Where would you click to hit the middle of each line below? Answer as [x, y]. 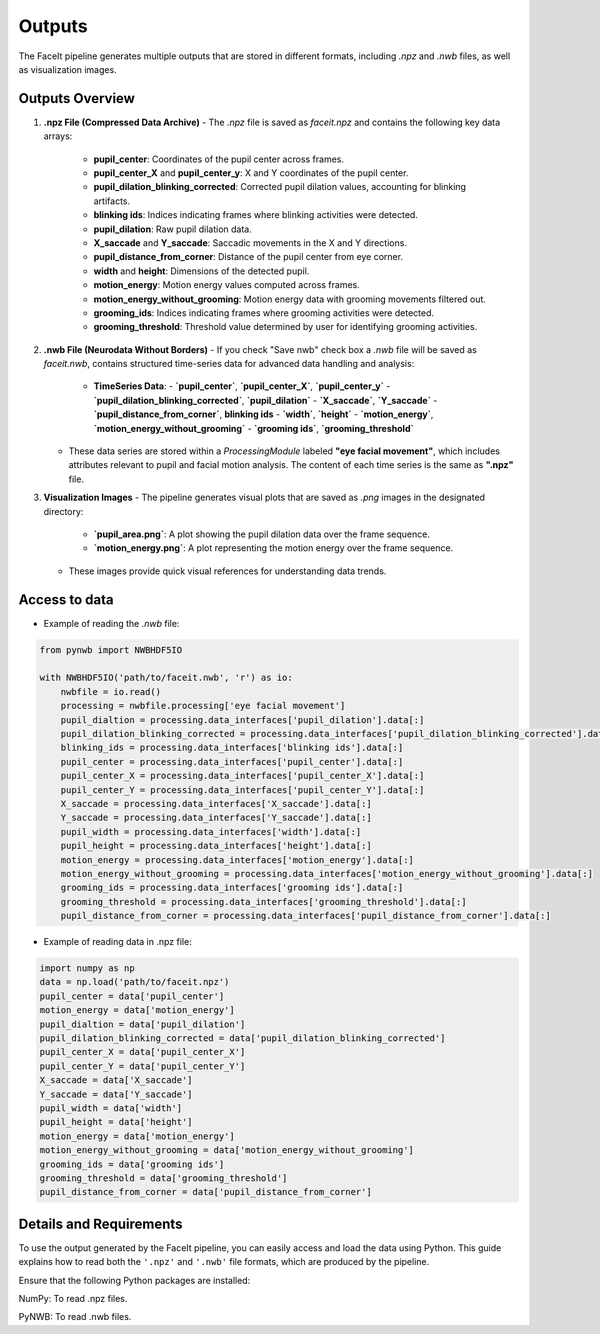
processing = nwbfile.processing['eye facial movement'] [203, 706]
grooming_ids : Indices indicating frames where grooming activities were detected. [264, 312]
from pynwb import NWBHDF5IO [111, 649]
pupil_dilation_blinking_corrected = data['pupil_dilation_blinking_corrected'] [242, 1038]
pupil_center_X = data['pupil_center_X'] [142, 1052]
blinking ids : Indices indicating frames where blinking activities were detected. [256, 215]
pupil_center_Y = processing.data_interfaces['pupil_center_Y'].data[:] [242, 789]
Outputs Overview [76, 98]
